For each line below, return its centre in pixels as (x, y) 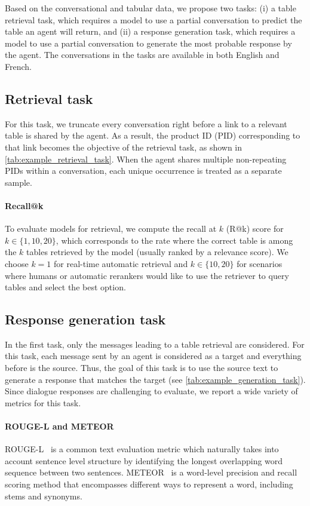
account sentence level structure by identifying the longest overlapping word (144, 460)
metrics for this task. (43, 402)
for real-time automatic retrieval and (121, 263)
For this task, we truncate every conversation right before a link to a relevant (146, 123)
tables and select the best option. (65, 287)
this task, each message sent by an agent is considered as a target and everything (153, 356)
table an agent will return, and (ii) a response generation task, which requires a (150, 31)
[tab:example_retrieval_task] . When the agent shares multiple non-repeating (146, 159)
